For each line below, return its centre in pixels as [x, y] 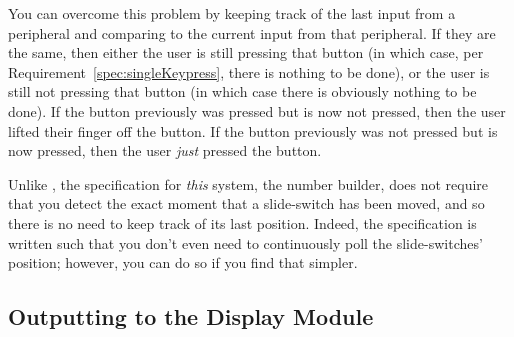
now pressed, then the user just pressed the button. [165, 150]
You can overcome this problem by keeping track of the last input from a [232, 13]
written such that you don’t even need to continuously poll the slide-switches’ [245, 242]
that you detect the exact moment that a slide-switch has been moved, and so [246, 203]
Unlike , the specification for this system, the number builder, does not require [248, 183]
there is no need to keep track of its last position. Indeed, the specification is [242, 222]
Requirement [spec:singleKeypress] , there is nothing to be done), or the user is [249, 71]
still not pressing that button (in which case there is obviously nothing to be [242, 91]
